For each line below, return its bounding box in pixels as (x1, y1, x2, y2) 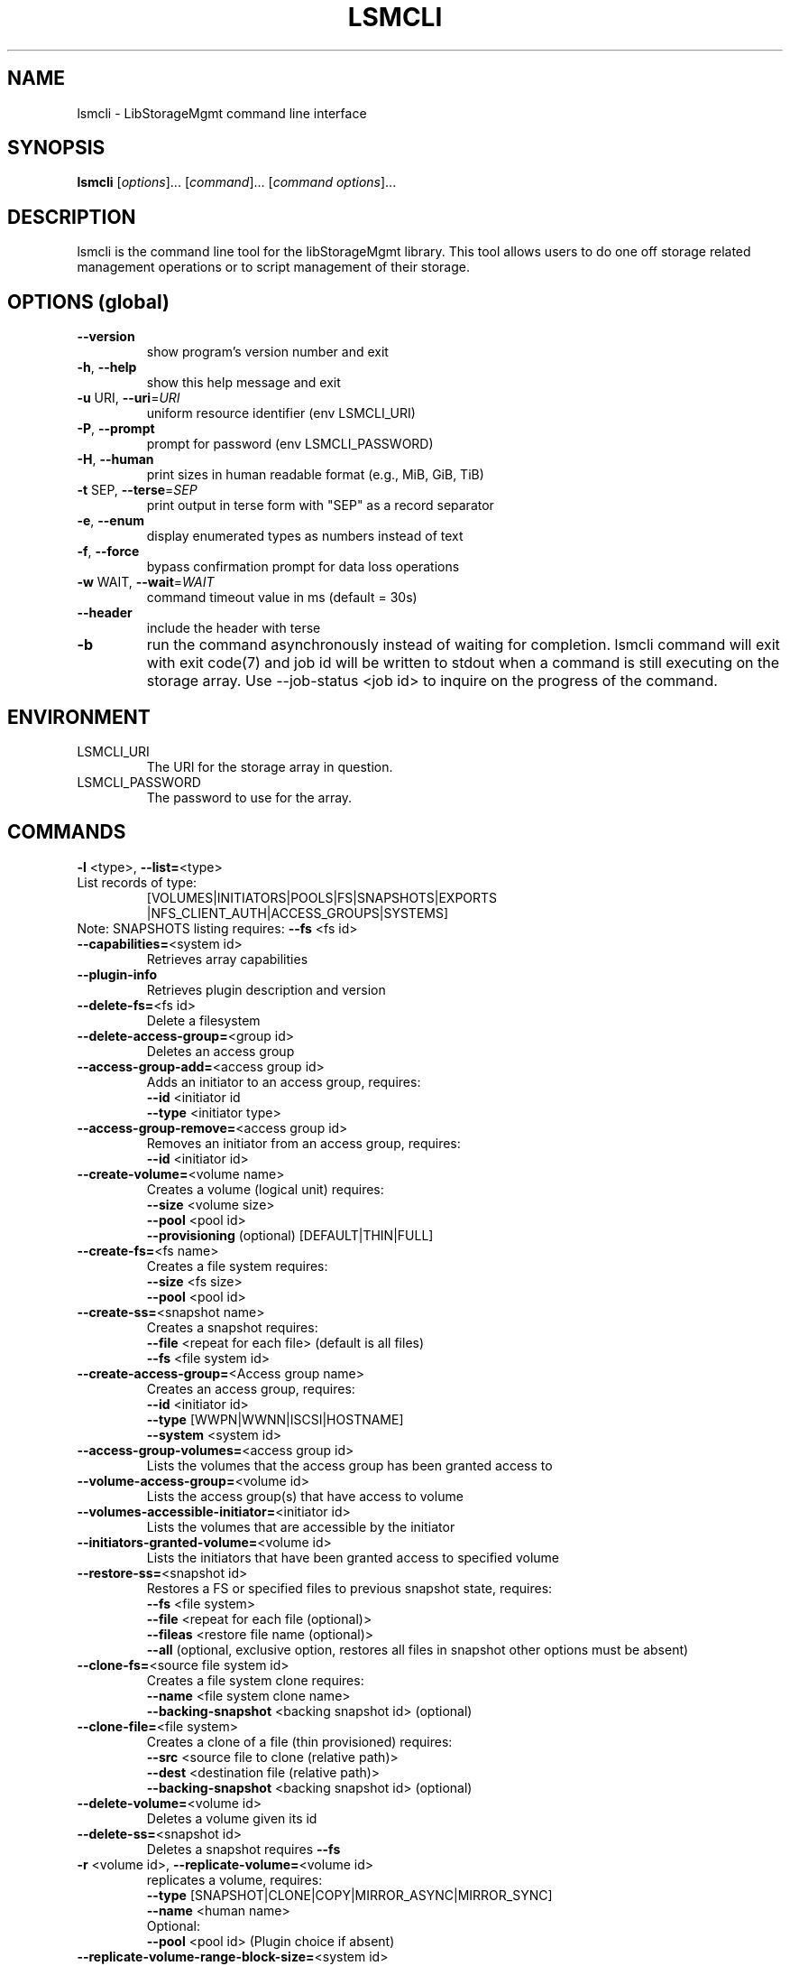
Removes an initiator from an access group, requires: (146, 1135, 461, 1151)
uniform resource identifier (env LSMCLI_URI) (146, 405, 416, 422)
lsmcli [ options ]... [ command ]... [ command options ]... (77, 174, 397, 190)
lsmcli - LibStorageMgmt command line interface (77, 105, 367, 121)
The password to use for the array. (146, 789, 353, 805)
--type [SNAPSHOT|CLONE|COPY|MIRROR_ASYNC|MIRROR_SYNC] (146, 1887, 553, 1903)
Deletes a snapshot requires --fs (146, 1841, 341, 1857)
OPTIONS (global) (7, 290, 170, 313)
